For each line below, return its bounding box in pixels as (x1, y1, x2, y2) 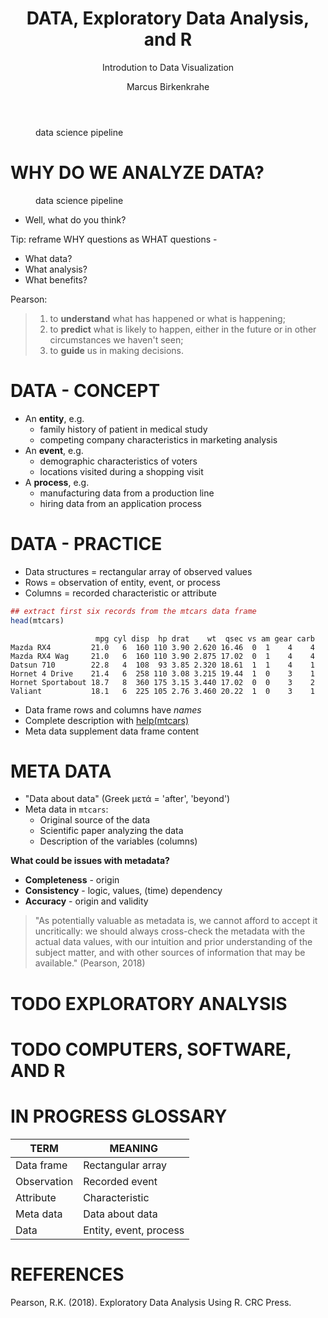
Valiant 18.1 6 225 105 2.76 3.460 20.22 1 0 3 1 (10, 686, 315, 696)
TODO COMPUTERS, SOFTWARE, (10, 1038, 292, 1061)
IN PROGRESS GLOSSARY (10, 1105, 228, 1127)
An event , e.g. (24, 444, 84, 456)
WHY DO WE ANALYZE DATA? (10, 162, 265, 184)
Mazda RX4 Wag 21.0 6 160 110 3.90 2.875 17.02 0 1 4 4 (10, 651, 315, 661)
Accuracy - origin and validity (24, 895, 149, 907)
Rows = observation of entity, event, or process (24, 576, 221, 588)
